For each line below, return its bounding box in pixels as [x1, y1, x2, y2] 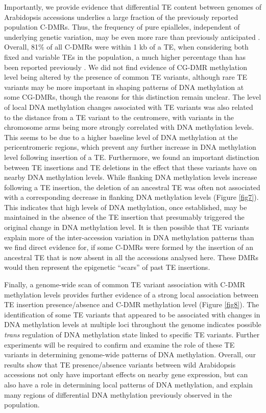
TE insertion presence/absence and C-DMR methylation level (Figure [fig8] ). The [4, 299, 259, 310]
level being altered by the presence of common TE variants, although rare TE [4, 72, 247, 82]
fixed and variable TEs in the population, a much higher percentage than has [4, 51, 246, 62]
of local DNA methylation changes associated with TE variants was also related [4, 101, 253, 112]
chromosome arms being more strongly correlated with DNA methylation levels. [4, 122, 254, 132]
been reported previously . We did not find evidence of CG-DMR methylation [4, 61, 247, 72]
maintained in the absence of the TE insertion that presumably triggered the [4, 212, 245, 222]
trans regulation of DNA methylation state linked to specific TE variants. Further [4, 329, 260, 339]
